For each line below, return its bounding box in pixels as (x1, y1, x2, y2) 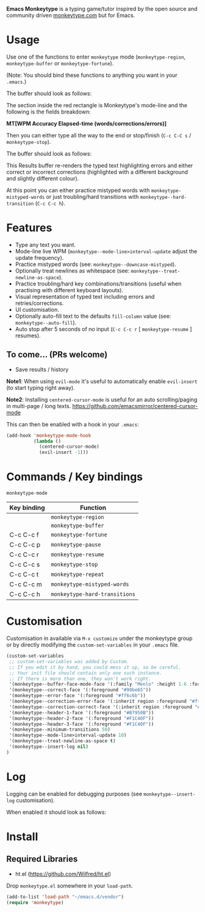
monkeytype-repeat (51, 571, 105, 578)
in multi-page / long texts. (6, 402, 71, 409)
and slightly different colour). (6, 174, 79, 182)
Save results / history (15, 365, 69, 373)
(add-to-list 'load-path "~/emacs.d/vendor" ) (6, 894, 124, 900)
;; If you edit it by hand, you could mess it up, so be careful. (9, 664, 182, 670)
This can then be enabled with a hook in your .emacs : (6, 420, 139, 428)
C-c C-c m (9, 580, 43, 589)
